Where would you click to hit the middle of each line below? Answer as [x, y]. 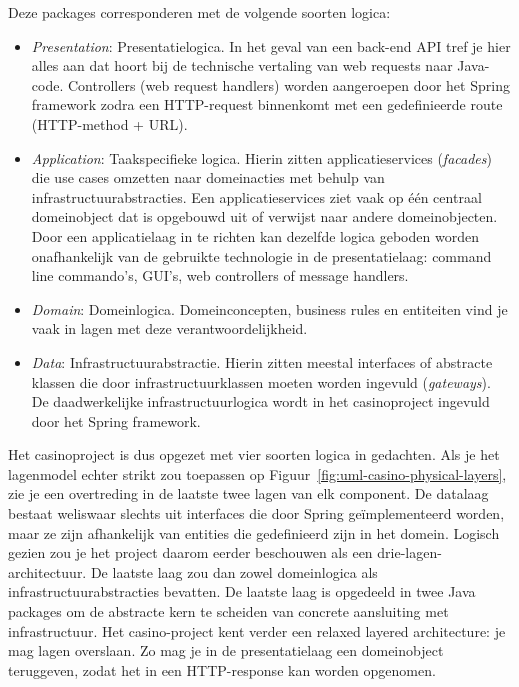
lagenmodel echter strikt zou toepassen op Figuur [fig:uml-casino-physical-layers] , [257, 473]
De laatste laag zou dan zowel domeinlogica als [234, 571]
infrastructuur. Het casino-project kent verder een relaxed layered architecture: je [257, 630]
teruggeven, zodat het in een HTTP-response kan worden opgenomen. [222, 669]
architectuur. [47, 571]
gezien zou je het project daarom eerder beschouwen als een [190, 552]
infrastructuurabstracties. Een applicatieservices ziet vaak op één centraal [256, 196]
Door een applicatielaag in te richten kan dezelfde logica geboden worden [255, 235]
